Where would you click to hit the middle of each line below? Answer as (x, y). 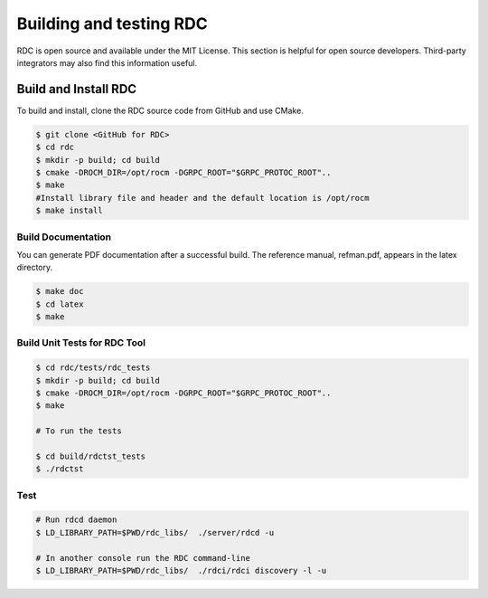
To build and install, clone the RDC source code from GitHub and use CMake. (160, 110)
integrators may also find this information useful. (107, 62)
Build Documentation (64, 237)
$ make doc (60, 291)
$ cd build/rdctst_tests (91, 456)
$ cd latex (60, 304)
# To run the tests (79, 431)
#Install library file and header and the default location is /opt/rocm (202, 198)
